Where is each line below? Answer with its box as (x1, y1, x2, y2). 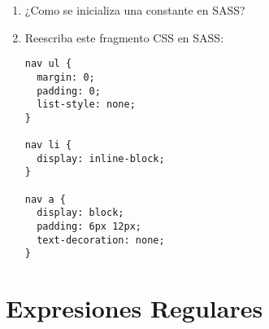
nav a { (24, 193, 66, 205)
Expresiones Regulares (6, 292, 263, 325)
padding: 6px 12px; (37, 221, 141, 233)
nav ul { (24, 58, 72, 70)
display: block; (37, 207, 124, 219)
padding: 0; (37, 85, 101, 97)
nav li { (24, 139, 72, 151)
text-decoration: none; (37, 234, 165, 246)
